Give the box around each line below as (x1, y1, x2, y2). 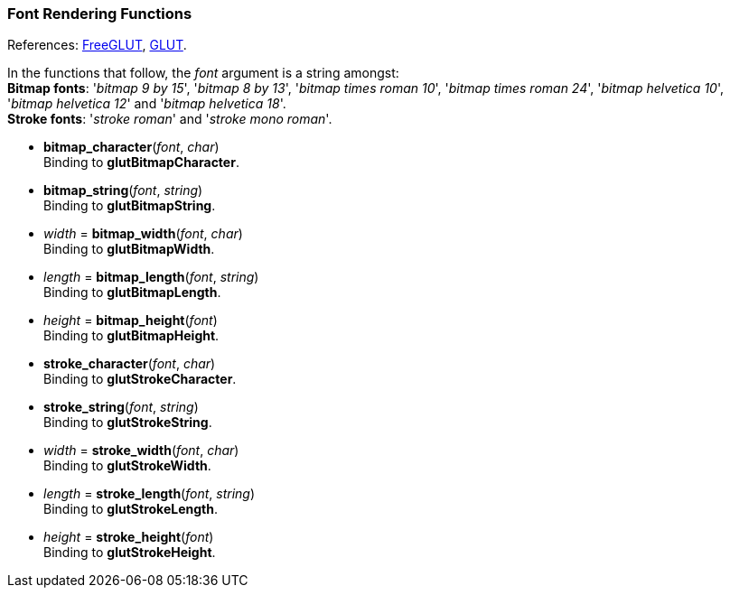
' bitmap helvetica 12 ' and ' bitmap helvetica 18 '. (7, 96, 286, 112)
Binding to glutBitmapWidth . (43, 241, 215, 257)
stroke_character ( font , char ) (43, 356, 216, 372)
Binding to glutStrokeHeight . (43, 544, 216, 561)
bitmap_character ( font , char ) (43, 139, 220, 155)
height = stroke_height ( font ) (43, 529, 214, 545)
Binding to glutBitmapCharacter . (43, 154, 239, 171)
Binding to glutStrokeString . (43, 414, 212, 431)
